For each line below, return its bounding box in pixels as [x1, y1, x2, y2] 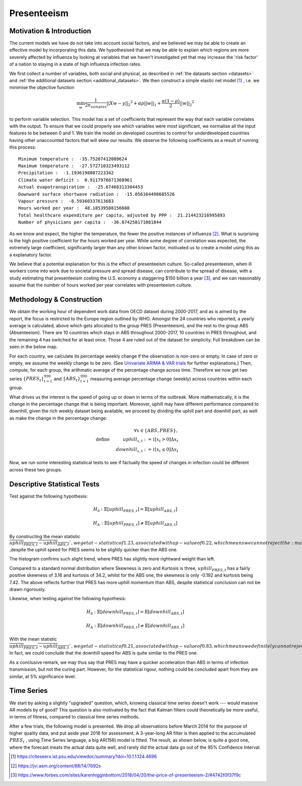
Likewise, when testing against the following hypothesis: [9, 596, 126, 602]
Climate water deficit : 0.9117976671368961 [18, 177, 133, 183]
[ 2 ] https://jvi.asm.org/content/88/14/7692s [11, 763, 101, 769]
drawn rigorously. [9, 586, 46, 592]
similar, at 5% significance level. [9, 673, 76, 679]
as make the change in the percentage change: [9, 415, 107, 421]
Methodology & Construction [9, 295, 103, 304]
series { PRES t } [9, 376, 44, 383]
